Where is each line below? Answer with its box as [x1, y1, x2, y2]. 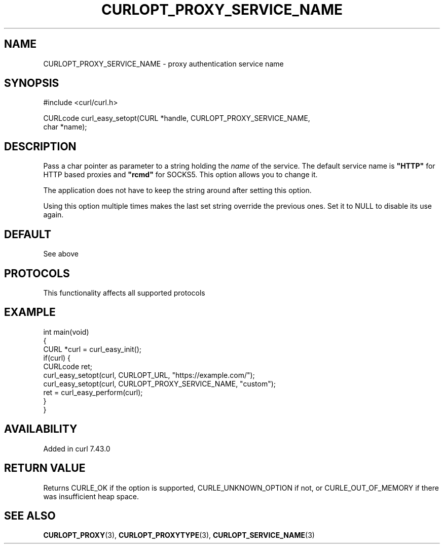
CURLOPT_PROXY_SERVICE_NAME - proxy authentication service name [43, 59, 284, 68]
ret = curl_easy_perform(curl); [43, 388, 143, 397]
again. [43, 210, 64, 219]
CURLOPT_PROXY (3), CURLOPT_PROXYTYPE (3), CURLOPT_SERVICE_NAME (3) [43, 531, 315, 540]
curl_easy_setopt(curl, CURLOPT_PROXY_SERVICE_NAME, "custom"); [43, 379, 276, 388]
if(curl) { [43, 353, 71, 362]
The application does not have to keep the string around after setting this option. [43, 186, 312, 195]
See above [43, 249, 79, 259]
